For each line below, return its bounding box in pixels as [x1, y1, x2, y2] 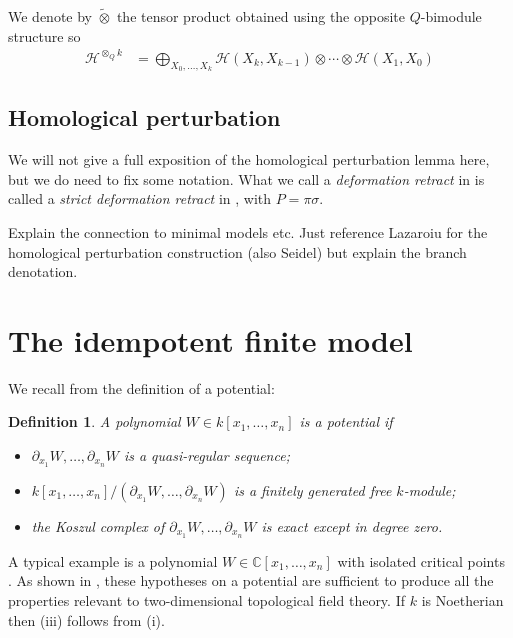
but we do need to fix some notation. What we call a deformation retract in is [8, 168, 485, 189]
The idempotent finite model [8, 319, 413, 360]
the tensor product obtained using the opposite [116, 6, 406, 26]
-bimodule [420, 6, 482, 26]
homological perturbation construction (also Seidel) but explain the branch [8, 241, 467, 262]
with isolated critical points [337, 550, 505, 571]
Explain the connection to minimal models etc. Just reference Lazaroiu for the [8, 221, 488, 242]
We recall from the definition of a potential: [8, 377, 275, 398]
